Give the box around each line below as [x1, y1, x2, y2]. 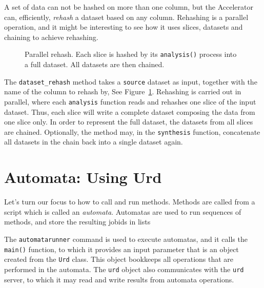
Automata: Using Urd [4, 167, 162, 188]
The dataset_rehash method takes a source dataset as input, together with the [4, 76, 257, 87]
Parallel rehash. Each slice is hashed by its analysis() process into [25, 49, 237, 59]
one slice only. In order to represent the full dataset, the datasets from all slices [4, 116, 253, 127]
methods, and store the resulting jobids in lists [4, 216, 151, 227]
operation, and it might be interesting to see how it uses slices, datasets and [4, 22, 243, 32]
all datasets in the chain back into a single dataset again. [4, 136, 183, 147]
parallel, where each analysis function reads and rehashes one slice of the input [4, 96, 256, 107]
